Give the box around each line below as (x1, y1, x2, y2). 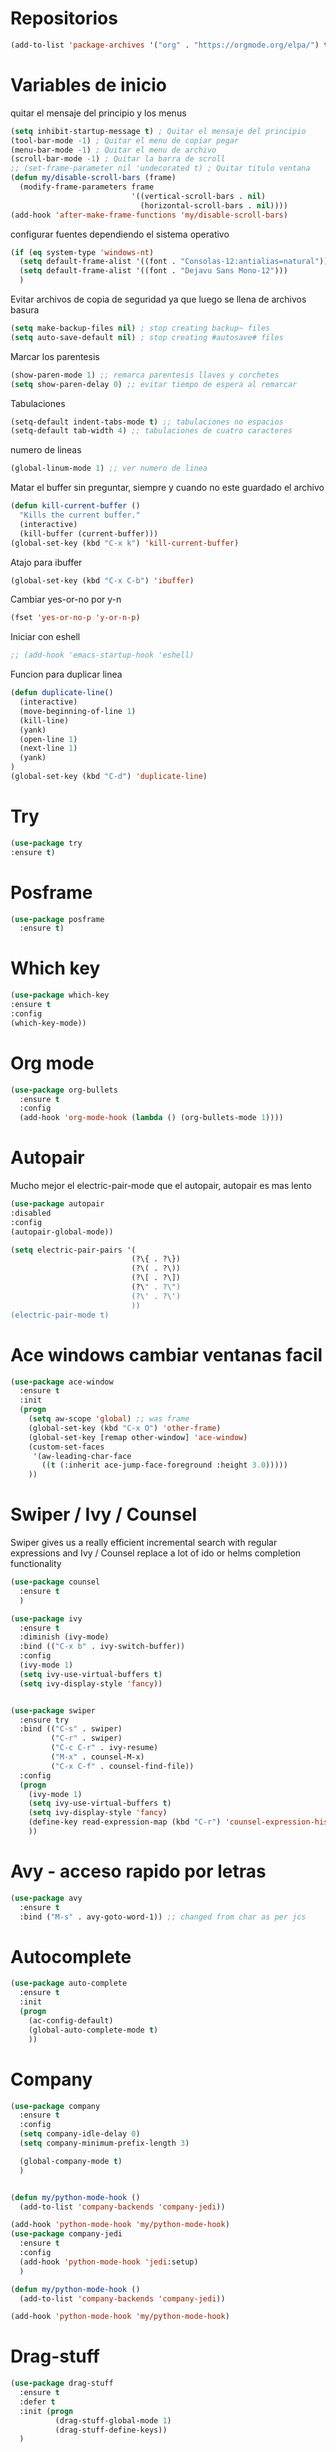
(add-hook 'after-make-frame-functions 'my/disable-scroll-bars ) (10, 210, 288, 220)
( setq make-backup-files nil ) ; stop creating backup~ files (10, 323, 271, 333)
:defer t (19, 2397, 56, 2407)
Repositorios (10, 7, 118, 30)
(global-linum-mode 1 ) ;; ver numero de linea (10, 463, 208, 474)
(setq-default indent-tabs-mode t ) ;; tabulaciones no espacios (10, 417, 284, 427)
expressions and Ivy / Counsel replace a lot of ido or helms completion (10, 1547, 302, 1559)
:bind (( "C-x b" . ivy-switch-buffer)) (19, 1642, 186, 1652)
